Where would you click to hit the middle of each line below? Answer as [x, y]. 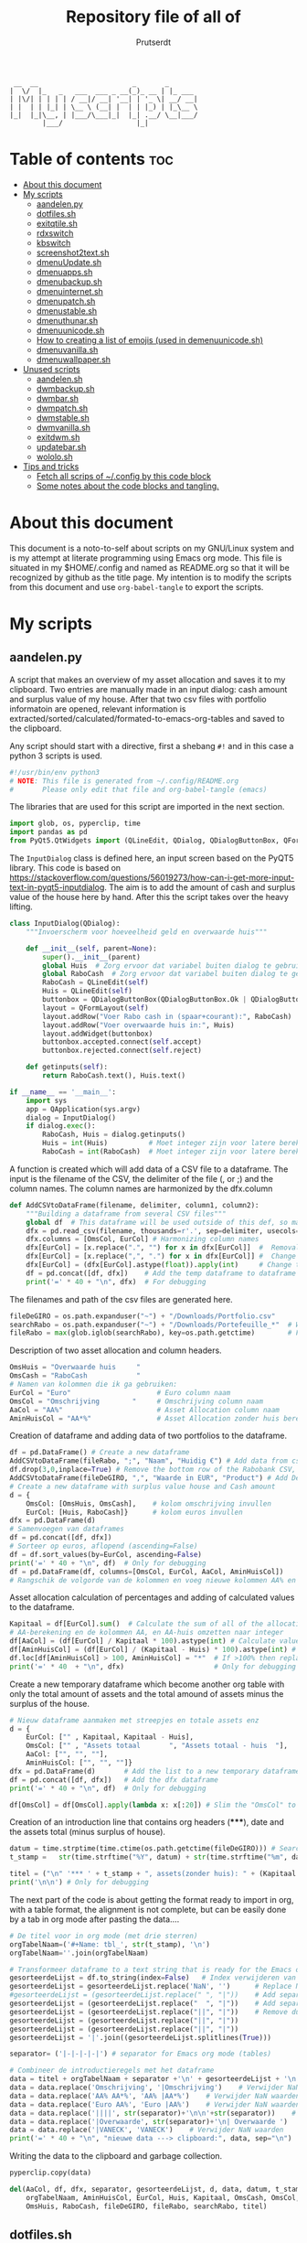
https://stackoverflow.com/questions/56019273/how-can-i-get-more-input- [152, 878]
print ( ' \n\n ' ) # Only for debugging [79, 1883]
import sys [47, 1100]
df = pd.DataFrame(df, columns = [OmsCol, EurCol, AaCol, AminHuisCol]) [147, 1572]
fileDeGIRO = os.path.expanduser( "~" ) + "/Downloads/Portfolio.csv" [143, 1316]
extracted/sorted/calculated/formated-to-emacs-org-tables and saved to [147, 718]
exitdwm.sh [58, 437]
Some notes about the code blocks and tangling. [127, 486]
